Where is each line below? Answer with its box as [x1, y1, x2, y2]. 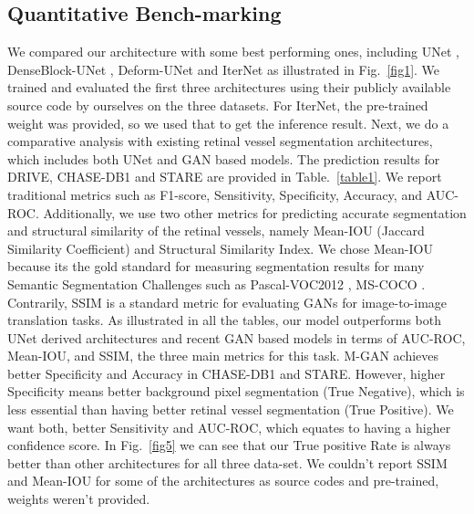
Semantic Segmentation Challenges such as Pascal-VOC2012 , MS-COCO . [7, 274, 426, 293]
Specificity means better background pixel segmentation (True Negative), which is [7, 382, 465, 401]
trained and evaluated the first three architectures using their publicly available [7, 78, 451, 97]
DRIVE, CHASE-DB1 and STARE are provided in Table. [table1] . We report [7, 167, 442, 186]
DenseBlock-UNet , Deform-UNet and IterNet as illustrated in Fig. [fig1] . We [7, 59, 440, 79]
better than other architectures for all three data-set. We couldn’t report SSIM [7, 453, 448, 472]
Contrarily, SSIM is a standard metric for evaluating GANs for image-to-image [7, 292, 448, 311]
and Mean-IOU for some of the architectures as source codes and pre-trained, [7, 471, 439, 490]
